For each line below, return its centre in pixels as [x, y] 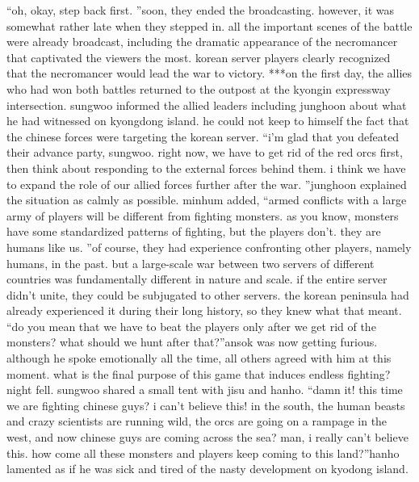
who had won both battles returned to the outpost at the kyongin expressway [199, 88]
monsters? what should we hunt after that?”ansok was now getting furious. [192, 342]
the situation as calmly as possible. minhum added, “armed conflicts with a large [207, 200]
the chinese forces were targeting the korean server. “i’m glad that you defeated [203, 136]
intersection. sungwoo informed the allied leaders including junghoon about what [207, 105]
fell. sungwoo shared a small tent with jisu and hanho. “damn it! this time [219, 390]
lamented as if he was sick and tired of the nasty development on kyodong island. [207, 469]
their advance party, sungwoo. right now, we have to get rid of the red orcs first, [205, 152]
